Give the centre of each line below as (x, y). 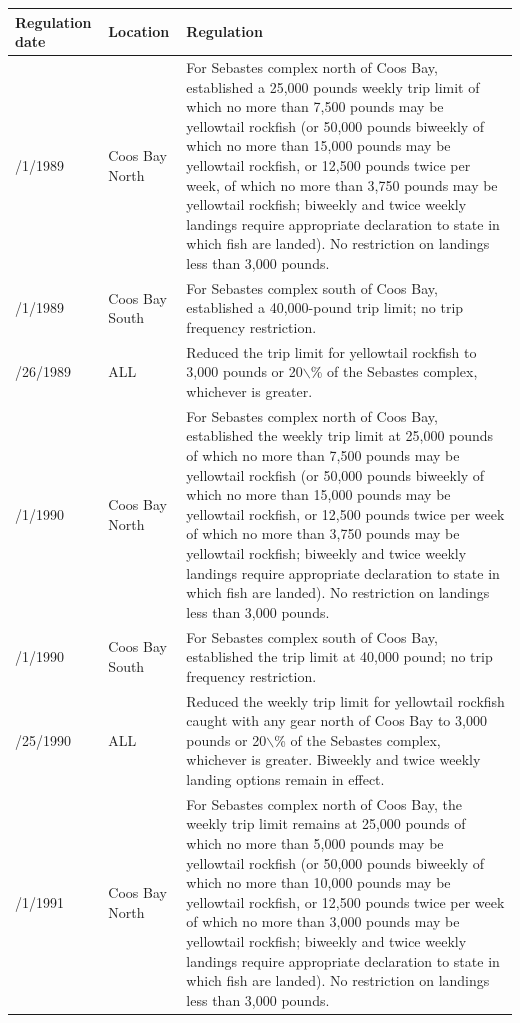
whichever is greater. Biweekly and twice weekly (333, 759)
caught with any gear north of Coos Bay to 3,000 (336, 720)
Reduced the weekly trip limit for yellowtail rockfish (345, 700)
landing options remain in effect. (285, 778)
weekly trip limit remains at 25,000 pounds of (326, 823)
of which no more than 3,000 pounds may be (323, 921)
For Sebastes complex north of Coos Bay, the (324, 803)
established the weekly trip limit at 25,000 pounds (340, 435)
